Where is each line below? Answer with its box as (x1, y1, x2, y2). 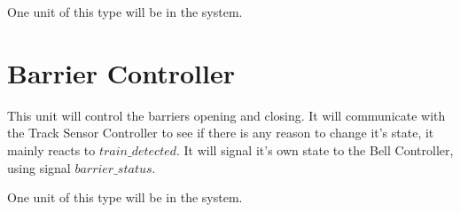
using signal (7, 158, 71, 177)
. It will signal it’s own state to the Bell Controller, (176, 140, 454, 159)
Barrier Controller (7, 54, 235, 90)
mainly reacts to (7, 140, 96, 159)
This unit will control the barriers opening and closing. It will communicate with (7, 106, 446, 124)
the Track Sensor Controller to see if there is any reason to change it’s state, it (7, 123, 434, 142)
